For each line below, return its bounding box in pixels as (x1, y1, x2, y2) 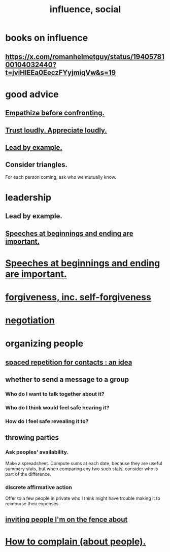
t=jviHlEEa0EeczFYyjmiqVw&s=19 (5, 68, 116, 77)
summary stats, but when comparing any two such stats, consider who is (5, 466, 158, 472)
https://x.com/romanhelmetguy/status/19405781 (5, 52, 165, 61)
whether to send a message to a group (5, 375, 129, 384)
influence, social (49, 4, 121, 15)
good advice (5, 88, 59, 100)
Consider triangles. (5, 160, 67, 169)
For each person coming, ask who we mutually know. (5, 174, 117, 180)
